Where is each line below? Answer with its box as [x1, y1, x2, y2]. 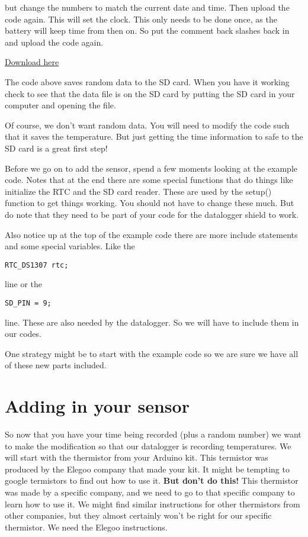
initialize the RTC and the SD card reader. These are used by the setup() [5, 185, 272, 197]
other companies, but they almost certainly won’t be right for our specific [5, 509, 272, 522]
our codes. [5, 327, 41, 340]
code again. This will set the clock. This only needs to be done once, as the [5, 12, 277, 25]
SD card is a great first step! [5, 142, 108, 154]
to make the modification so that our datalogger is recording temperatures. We [5, 439, 291, 452]
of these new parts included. [5, 359, 107, 371]
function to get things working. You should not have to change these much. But [5, 197, 294, 209]
